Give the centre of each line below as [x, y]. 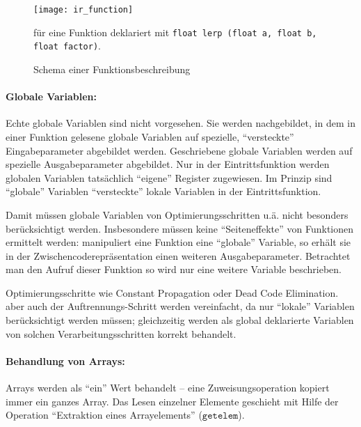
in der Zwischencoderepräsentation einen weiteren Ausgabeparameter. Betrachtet [178, 255]
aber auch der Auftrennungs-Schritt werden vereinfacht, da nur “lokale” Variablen [180, 306]
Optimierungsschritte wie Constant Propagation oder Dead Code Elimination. [172, 292]
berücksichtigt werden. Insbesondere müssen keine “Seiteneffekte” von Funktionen [180, 228]
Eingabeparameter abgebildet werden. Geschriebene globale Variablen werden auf [179, 150]
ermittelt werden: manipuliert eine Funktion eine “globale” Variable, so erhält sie [178, 242]
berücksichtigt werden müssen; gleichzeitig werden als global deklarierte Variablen [180, 320]
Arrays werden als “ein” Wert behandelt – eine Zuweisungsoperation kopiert [168, 388]
